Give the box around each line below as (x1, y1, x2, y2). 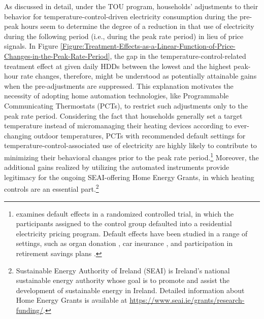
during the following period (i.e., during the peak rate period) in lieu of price (4, 30, 244, 41)
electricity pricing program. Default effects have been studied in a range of (16, 228, 248, 238)
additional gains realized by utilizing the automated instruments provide (4, 162, 229, 172)
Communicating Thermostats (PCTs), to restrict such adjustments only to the (4, 100, 248, 111)
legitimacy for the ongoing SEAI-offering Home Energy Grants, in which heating (4, 171, 254, 182)
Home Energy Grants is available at (16, 295, 127, 305)
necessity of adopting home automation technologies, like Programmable (4, 90, 229, 101)
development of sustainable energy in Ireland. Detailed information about (16, 285, 245, 295)
